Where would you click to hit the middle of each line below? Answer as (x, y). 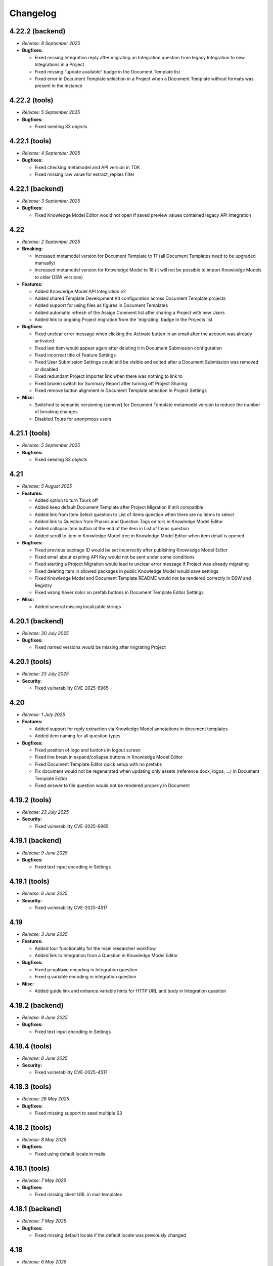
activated (44, 341)
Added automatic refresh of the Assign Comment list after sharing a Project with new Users (130, 312)
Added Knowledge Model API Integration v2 (80, 291)
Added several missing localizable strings (78, 606)
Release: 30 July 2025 (45, 633)
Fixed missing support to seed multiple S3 (78, 1113)
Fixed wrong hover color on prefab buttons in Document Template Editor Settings (119, 592)
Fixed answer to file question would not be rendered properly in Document (112, 785)
